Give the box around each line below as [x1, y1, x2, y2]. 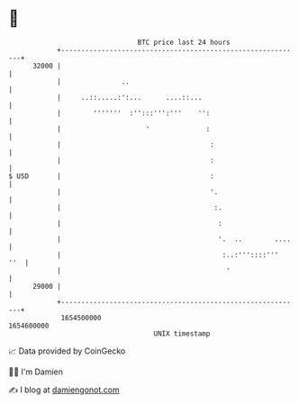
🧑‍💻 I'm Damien [8, 366, 64, 377]
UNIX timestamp [153, 328, 211, 338]
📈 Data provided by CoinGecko [8, 346, 126, 356]
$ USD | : [8, 171, 215, 181]
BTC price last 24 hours [137, 38, 231, 47]
